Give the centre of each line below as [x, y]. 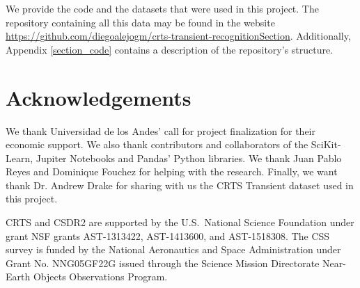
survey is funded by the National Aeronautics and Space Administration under [173, 249]
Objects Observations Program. [100, 277]
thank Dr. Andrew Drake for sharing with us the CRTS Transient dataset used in [180, 185]
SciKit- [326, 144]
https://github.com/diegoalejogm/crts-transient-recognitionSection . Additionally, [178, 36]
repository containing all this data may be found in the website [140, 22]
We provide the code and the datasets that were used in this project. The [162, 8]
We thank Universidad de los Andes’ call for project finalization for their [161, 130]
